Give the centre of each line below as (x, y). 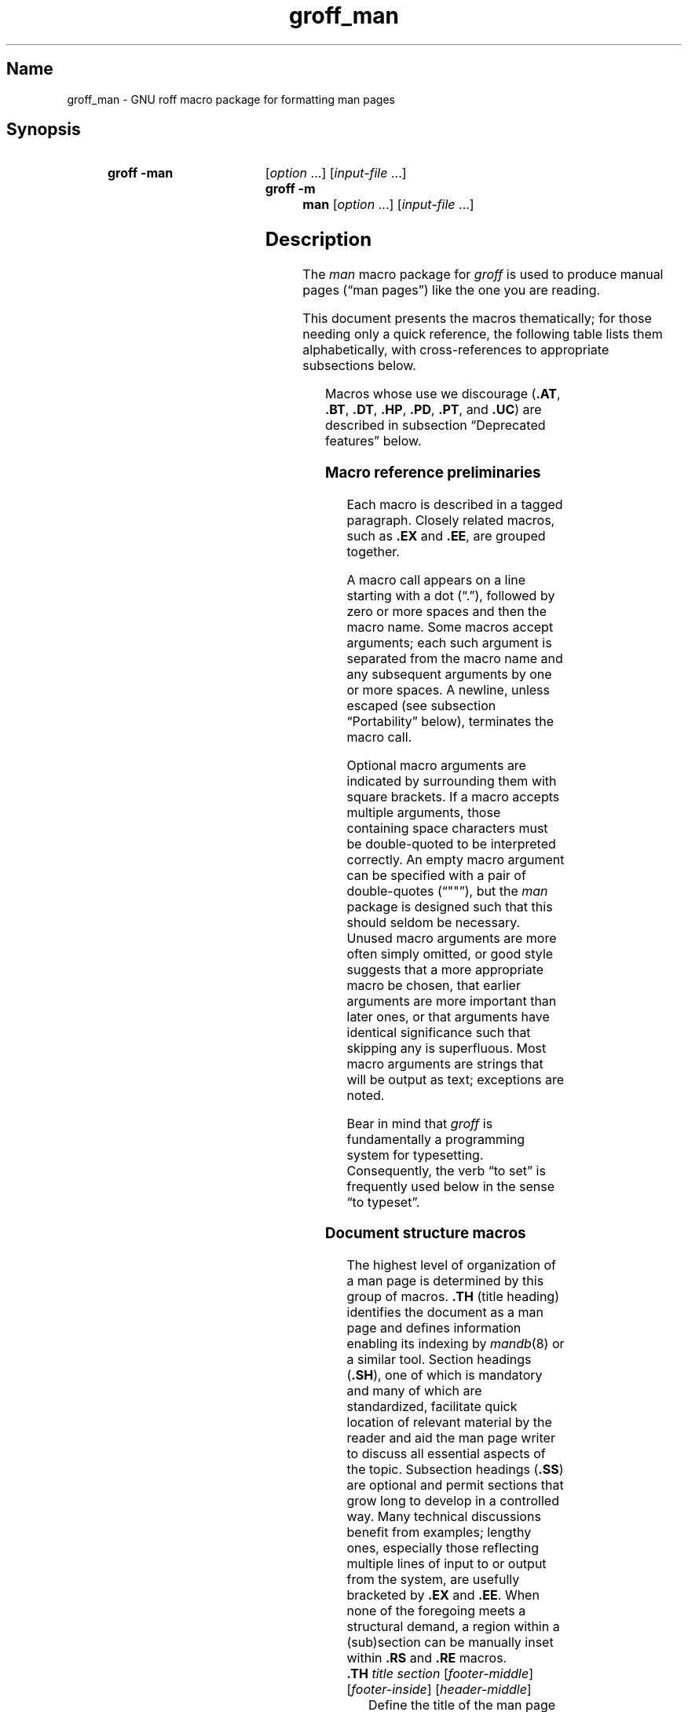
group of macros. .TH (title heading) (453, 1297)
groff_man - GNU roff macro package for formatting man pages (231, 99)
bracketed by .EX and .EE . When (443, 1595)
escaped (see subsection (421, 705)
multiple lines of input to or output (446, 1564)
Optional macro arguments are (436, 765)
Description (318, 240)
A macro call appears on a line (436, 579)
